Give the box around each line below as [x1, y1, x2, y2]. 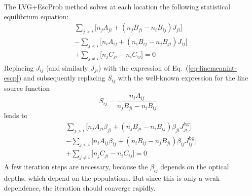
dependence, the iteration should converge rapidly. [4, 182, 156, 193]
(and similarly [46, 62, 88, 73]
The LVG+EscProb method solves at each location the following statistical [4, 1, 230, 11]
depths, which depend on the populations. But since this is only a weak [4, 172, 220, 183]
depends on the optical [160, 161, 229, 172]
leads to [4, 110, 28, 120]
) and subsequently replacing [18, 73, 106, 83]
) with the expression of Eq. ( [98, 62, 189, 73]
